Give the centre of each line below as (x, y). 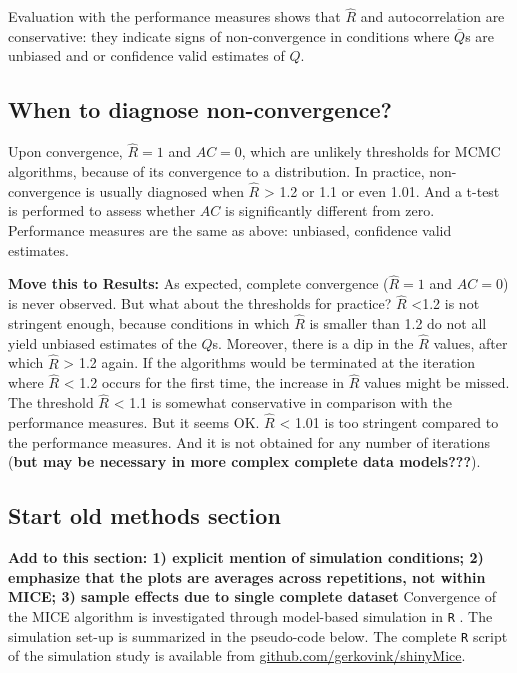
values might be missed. (437, 382)
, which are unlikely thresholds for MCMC (371, 151)
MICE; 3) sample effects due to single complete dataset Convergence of (252, 596)
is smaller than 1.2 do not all (398, 323)
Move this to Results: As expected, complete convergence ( (198, 283)
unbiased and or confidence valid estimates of (146, 55)
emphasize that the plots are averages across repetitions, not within (247, 576)
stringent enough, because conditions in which (149, 323)
